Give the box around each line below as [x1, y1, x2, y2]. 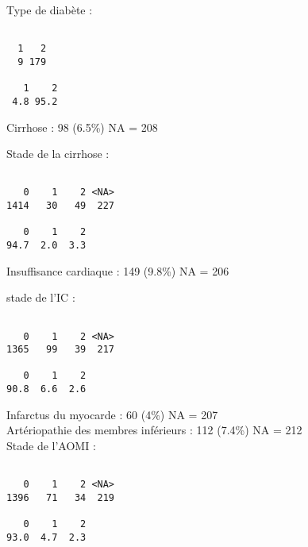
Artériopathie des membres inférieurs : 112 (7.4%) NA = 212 [6, 422, 302, 438]
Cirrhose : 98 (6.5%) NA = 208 [6, 118, 158, 135]
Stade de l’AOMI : [6, 437, 96, 453]
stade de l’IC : [6, 289, 75, 306]
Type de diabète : [6, 2, 93, 17]
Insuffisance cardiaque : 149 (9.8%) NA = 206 [6, 262, 229, 279]
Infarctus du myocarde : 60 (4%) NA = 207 [6, 406, 218, 422]
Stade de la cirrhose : [6, 145, 110, 162]
